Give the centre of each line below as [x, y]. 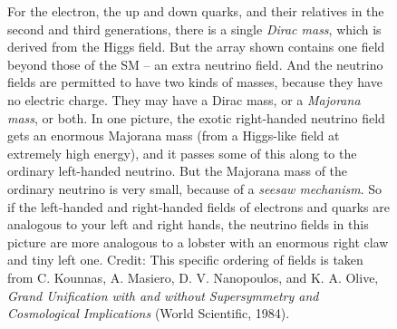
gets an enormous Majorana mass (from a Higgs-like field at [174, 135]
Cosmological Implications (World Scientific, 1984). [149, 313]
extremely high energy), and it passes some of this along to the [182, 153]
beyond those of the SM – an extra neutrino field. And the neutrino [195, 64]
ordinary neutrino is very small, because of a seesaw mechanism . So [194, 188]
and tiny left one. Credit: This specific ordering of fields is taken [185, 260]
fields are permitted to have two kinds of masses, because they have [195, 82]
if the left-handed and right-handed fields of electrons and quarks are [198, 206]
